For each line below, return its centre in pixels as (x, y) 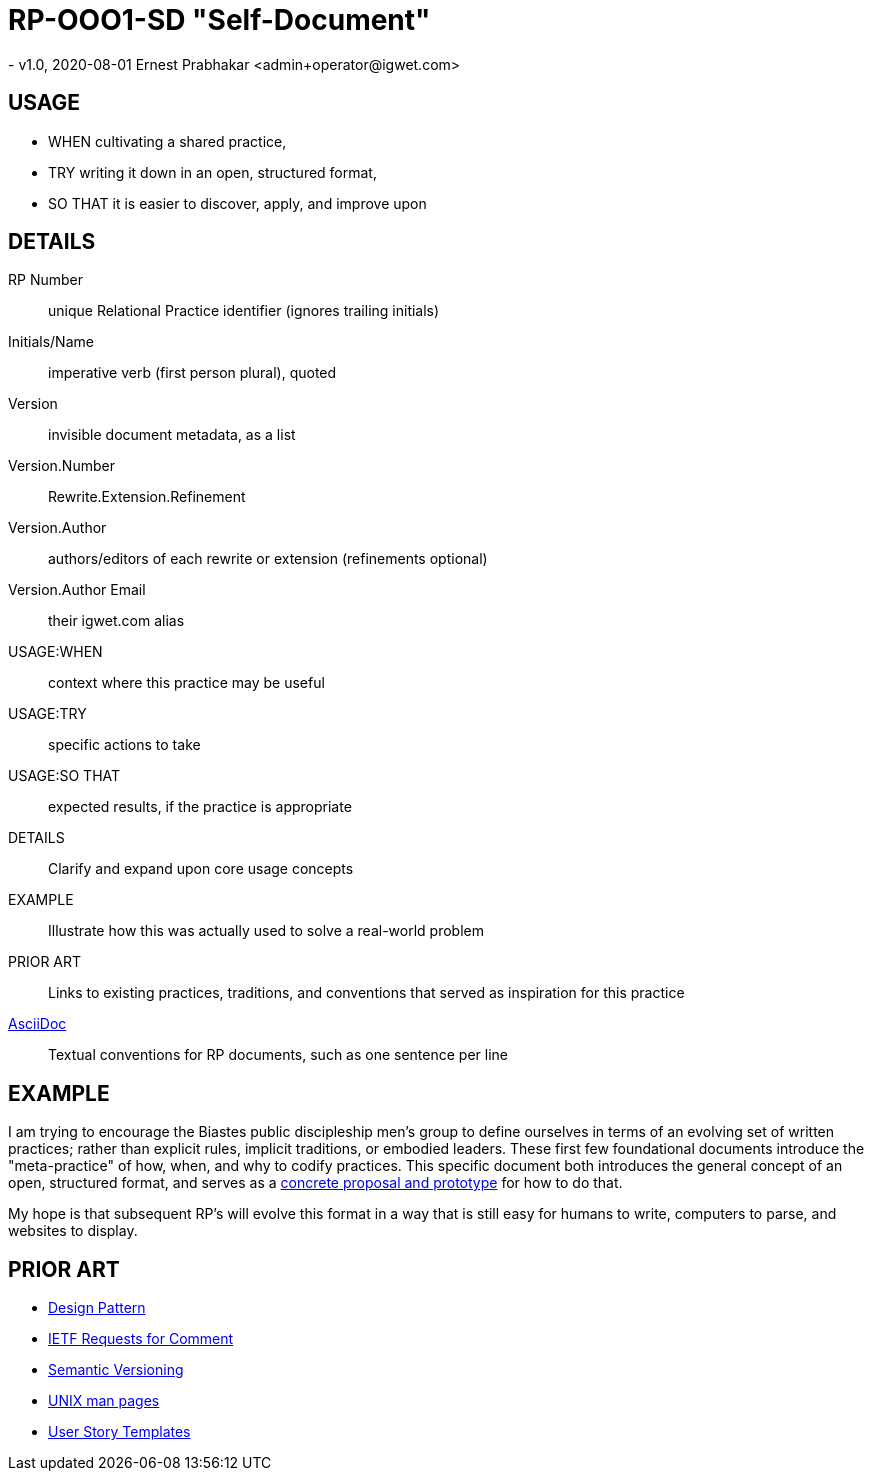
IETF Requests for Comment (141, 1339)
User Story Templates (119, 1432)
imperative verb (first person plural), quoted (192, 373)
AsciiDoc (37, 1024)
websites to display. (73, 1231)
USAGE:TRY (47, 714)
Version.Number (61, 466)
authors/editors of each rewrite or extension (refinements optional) (268, 559)
